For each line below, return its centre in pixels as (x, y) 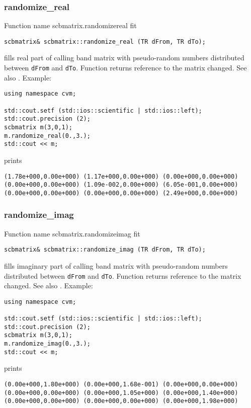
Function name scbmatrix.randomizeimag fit (72, 233)
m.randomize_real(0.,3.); (47, 136)
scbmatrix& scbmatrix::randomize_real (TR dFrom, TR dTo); (105, 42)
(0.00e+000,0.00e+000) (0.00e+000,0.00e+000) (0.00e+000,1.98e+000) (121, 401)
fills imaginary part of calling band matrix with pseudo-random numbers (116, 265)
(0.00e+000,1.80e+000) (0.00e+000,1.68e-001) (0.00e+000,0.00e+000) (121, 384)
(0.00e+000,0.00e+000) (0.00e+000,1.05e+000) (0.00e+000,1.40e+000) (121, 393)
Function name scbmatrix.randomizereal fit (70, 25)
